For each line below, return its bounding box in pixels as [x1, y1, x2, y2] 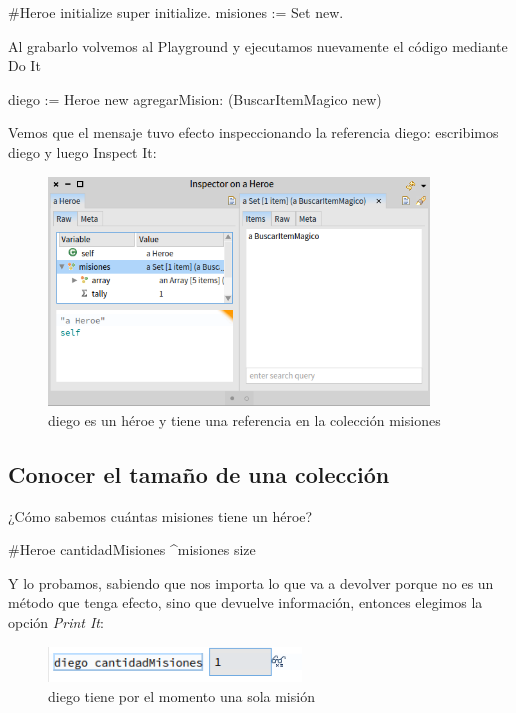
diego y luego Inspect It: [8, 141, 157, 162]
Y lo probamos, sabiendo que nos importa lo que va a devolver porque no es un [8, 572, 494, 593]
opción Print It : [8, 611, 104, 632]
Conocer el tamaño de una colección [8, 458, 390, 489]
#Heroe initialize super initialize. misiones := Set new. [8, 2, 344, 22]
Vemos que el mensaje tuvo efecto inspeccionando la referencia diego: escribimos [8, 122, 499, 143]
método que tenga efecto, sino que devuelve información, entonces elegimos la [8, 592, 483, 613]
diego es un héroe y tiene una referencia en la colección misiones [48, 409, 441, 430]
